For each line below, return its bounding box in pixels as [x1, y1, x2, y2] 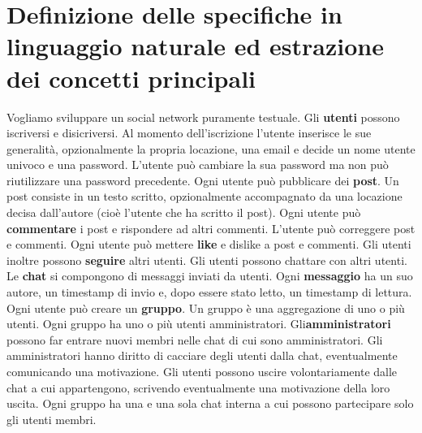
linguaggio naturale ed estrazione [6, 29, 384, 63]
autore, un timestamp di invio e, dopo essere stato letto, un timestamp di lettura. [6, 284, 412, 301]
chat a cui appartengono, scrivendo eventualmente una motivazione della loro [6, 379, 390, 396]
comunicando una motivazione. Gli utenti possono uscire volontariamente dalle [6, 363, 398, 379]
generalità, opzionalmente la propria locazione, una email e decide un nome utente [6, 140, 416, 157]
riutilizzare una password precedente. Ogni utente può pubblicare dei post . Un [6, 171, 399, 188]
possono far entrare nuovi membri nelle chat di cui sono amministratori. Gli [6, 331, 383, 348]
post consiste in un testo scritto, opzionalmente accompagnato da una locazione [6, 188, 403, 205]
